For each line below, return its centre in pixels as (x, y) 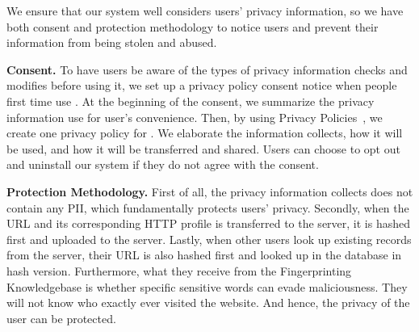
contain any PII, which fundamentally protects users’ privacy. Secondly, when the (208, 207)
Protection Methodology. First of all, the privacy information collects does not (210, 191)
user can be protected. (61, 318)
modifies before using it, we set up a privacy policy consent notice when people (202, 85)
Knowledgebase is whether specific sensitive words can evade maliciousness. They (207, 286)
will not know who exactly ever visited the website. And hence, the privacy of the (208, 303)
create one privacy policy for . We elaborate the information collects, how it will (205, 133)
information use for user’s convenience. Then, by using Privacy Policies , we (195, 117)
